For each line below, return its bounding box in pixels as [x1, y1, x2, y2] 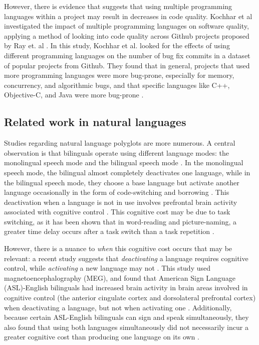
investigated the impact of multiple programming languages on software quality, [4, 21, 249, 31]
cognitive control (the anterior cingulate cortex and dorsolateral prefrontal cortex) [4, 292, 256, 303]
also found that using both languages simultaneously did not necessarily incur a [4, 321, 248, 332]
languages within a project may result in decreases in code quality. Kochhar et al [4, 11, 252, 21]
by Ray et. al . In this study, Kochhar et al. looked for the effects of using [4, 40, 230, 51]
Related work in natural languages [4, 114, 186, 130]
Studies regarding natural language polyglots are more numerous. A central [4, 138, 235, 148]
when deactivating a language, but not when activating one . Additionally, [4, 302, 232, 312]
